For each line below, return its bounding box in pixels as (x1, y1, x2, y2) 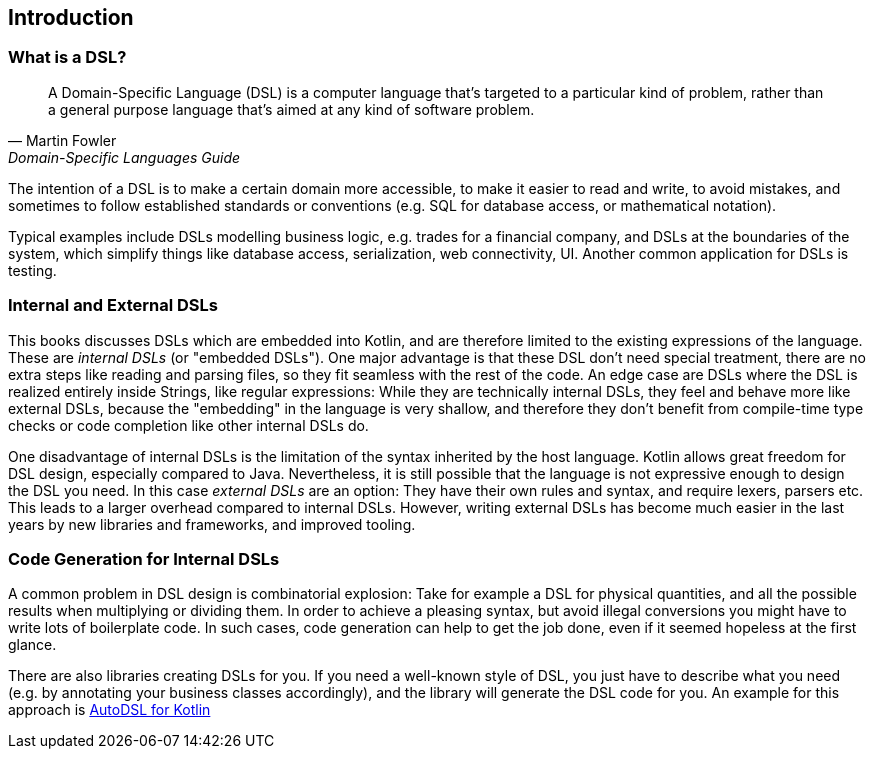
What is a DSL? (8, 47, 127, 68)
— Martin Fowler (8, 131, 117, 149)
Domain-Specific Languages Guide (8, 148, 241, 166)
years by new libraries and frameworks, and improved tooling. (8, 515, 416, 533)
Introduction (8, 5, 134, 30)
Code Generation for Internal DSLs (8, 548, 280, 569)
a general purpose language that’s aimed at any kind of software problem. (48, 100, 535, 118)
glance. (8, 636, 57, 654)
